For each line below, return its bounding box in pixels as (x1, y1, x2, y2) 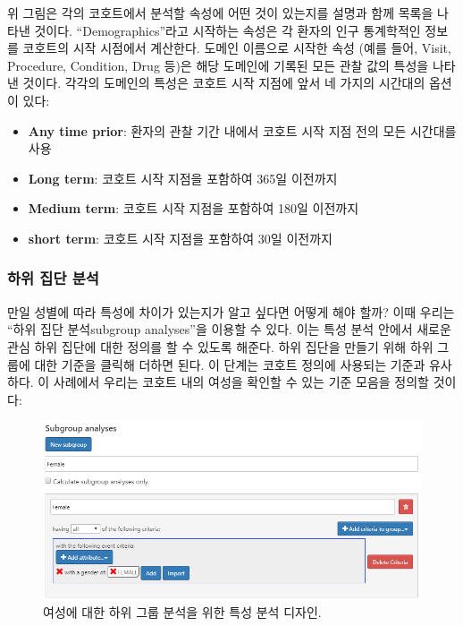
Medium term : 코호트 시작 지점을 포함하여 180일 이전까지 (28, 199, 359, 218)
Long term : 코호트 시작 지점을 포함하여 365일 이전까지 (28, 168, 338, 187)
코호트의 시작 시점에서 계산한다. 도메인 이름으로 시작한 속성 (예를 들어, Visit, (22, 39, 451, 57)
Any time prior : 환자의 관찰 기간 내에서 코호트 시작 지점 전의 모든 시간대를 (28, 121, 457, 140)
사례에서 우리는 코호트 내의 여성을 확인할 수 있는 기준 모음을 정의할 (53, 373, 429, 391)
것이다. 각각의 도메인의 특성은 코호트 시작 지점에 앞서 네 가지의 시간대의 (22, 73, 425, 92)
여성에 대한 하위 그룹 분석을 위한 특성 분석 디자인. (43, 603, 322, 622)
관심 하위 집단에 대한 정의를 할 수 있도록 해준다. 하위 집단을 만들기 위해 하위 (7, 337, 434, 356)
